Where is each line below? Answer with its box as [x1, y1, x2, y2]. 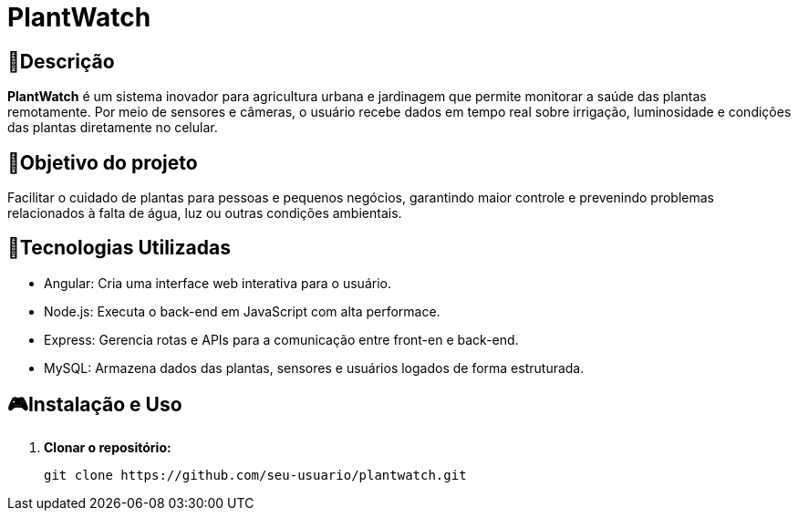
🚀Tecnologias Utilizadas [7, 236, 231, 260]
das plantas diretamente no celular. [7, 119, 218, 136]
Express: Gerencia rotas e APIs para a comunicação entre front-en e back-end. [44, 331, 519, 347]
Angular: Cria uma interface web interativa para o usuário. [44, 275, 391, 291]
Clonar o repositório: [44, 439, 171, 455]
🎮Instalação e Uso [7, 393, 182, 417]
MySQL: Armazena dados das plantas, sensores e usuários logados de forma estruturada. [44, 359, 585, 376]
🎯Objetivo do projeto [7, 150, 198, 174]
